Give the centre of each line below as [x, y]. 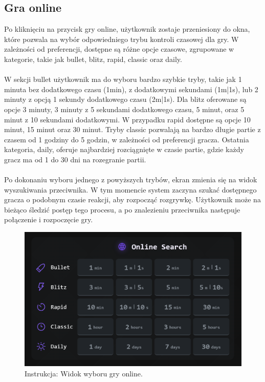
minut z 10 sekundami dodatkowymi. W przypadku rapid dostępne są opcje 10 [127, 119]
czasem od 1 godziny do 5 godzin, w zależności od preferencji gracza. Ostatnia [127, 139]
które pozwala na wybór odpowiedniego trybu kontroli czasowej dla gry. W [122, 39]
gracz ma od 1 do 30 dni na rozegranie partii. [75, 159]
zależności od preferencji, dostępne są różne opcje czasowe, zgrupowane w [119, 49]
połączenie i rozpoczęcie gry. [49, 219]
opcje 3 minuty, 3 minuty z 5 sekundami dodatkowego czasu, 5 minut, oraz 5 [124, 109]
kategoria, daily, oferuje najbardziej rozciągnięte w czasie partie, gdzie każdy [124, 149]
